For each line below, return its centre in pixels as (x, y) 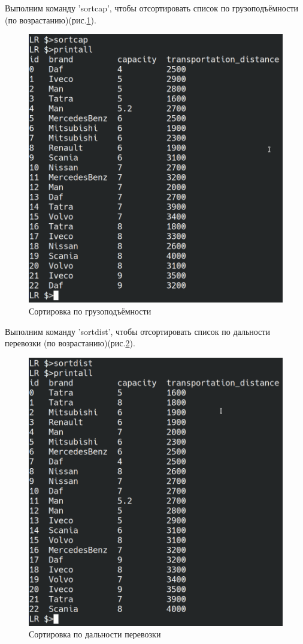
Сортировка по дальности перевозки (95, 634)
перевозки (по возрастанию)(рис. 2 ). (70, 343)
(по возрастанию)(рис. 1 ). (51, 20)
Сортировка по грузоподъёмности (90, 311)
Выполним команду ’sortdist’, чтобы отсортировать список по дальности (137, 331)
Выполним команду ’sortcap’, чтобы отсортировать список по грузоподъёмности (151, 8)
